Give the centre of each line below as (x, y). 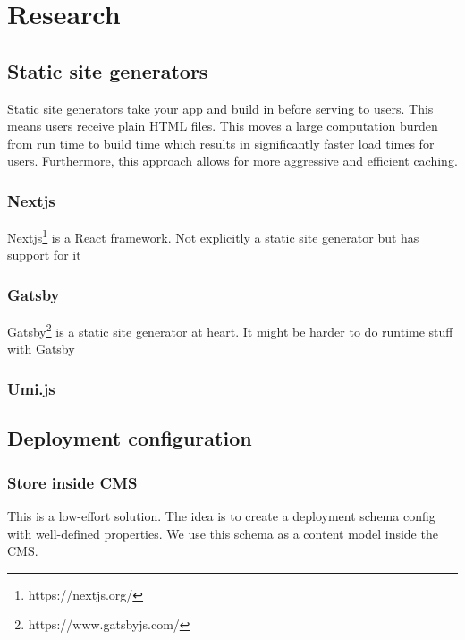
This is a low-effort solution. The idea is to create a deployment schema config (221, 515)
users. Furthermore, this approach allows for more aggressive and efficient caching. (232, 161)
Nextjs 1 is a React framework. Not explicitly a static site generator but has (213, 236)
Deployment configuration (130, 438)
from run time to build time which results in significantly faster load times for (221, 143)
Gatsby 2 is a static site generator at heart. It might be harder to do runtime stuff (230, 330)
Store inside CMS (72, 482)
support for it (44, 255)
